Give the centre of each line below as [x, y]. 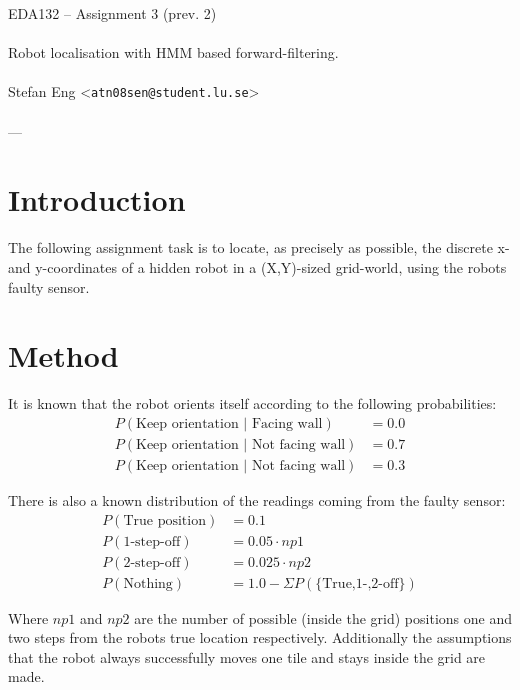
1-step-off [152, 541]
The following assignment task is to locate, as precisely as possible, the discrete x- [259, 247]
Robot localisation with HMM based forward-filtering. [173, 52]
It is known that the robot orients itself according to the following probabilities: [252, 403]
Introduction [97, 199]
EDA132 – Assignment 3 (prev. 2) [112, 13]
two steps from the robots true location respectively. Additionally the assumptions [260, 637]
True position [164, 520]
